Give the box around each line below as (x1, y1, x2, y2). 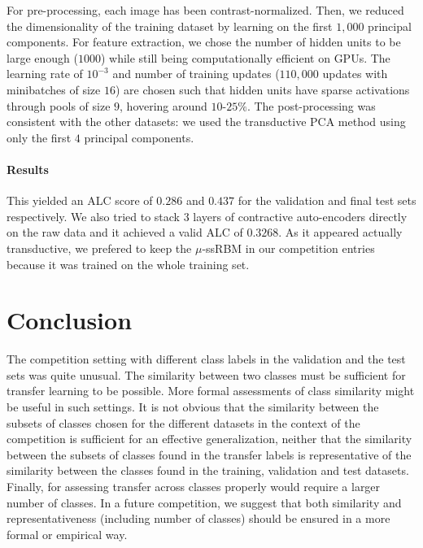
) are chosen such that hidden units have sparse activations (115, 80, 410, 98)
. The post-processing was (246, 97, 376, 114)
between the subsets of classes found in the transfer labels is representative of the (7, 446, 412, 463)
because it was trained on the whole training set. (7, 255, 250, 272)
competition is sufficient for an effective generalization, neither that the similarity (7, 430, 412, 447)
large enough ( (7, 49, 78, 66)
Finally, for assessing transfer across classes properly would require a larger (7, 477, 381, 494)
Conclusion (7, 303, 133, 337)
